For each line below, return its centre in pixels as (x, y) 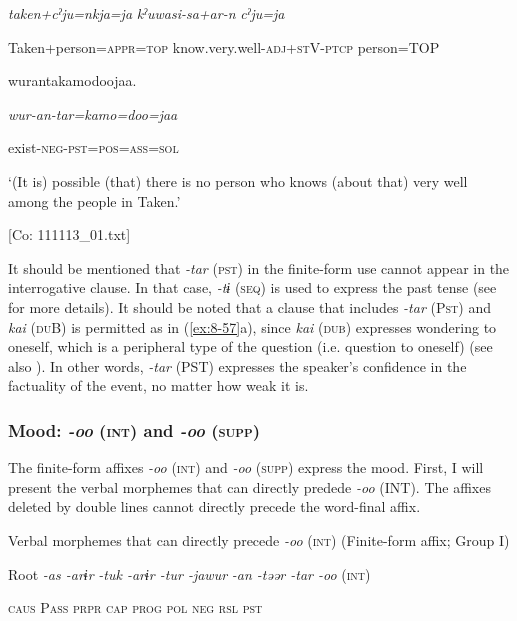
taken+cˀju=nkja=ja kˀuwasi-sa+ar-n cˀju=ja (146, 13)
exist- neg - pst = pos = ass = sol (93, 147)
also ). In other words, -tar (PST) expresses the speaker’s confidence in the (237, 365)
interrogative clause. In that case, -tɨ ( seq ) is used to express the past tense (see (252, 287)
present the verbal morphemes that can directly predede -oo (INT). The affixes (249, 486)
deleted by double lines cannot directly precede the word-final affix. (214, 506)
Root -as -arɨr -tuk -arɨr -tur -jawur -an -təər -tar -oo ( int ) (189, 573)
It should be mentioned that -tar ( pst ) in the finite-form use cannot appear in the (259, 267)
